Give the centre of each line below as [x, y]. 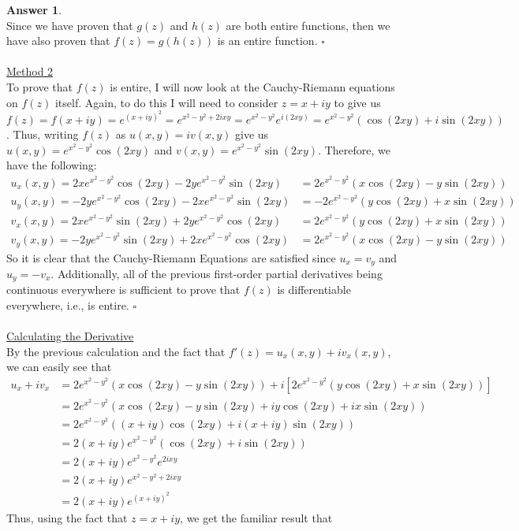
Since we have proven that [70, 25]
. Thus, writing [43, 134]
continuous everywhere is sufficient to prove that [123, 290]
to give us [357, 102]
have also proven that [58, 41]
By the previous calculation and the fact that [116, 351]
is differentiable [314, 290]
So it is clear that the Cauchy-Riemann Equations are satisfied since [171, 257]
